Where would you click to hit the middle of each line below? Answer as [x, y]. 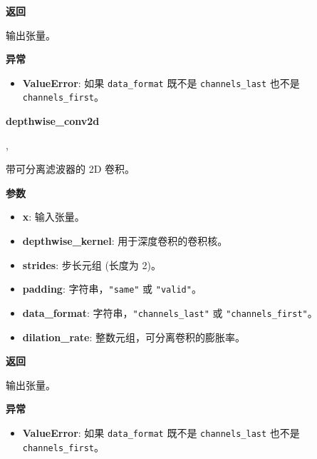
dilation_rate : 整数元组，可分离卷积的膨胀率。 [134, 337]
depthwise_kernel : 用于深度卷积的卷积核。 [125, 241]
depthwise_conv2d [53, 121]
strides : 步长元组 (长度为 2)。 [92, 264]
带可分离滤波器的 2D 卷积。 [71, 169]
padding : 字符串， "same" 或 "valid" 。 [112, 289]
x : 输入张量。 [53, 217]
